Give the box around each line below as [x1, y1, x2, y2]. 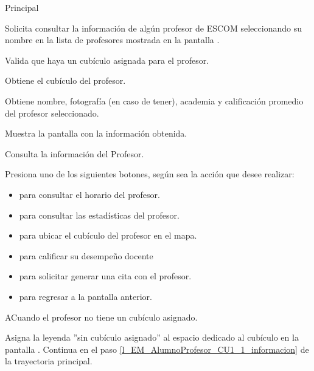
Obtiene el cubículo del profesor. [5, 74, 126, 87]
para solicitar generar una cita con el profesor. [19, 270, 192, 282]
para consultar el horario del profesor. [19, 188, 160, 200]
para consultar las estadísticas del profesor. [19, 208, 180, 221]
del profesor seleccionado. [5, 106, 99, 119]
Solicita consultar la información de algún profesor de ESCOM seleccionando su [5, 21, 302, 34]
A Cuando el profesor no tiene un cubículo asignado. [5, 310, 198, 323]
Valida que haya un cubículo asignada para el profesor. [5, 53, 209, 66]
